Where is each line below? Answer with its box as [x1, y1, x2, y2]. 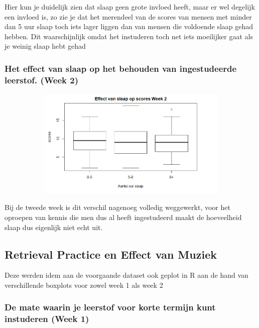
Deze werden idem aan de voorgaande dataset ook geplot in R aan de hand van [5, 270, 248, 280]
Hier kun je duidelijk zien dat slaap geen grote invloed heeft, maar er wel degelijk [5, 2, 255, 12]
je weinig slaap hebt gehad [5, 41, 86, 51]
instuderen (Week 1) [5, 312, 89, 325]
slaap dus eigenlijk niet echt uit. [5, 222, 103, 232]
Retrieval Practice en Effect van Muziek [5, 246, 217, 262]
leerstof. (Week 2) [5, 73, 78, 86]
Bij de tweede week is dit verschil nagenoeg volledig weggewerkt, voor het [5, 202, 230, 212]
